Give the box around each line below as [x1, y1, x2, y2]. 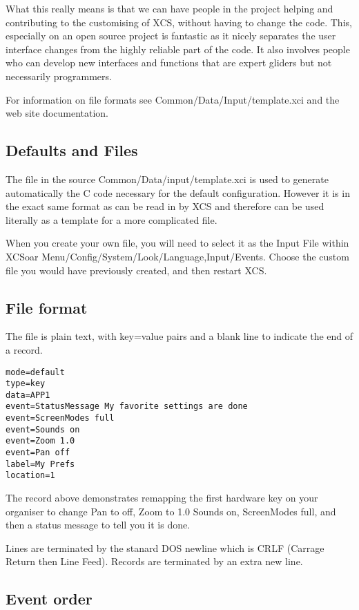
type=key [6, 379, 46, 389]
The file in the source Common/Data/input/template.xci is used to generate [6, 171, 329, 186]
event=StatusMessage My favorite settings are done [6, 401, 248, 412]
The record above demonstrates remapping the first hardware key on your [6, 490, 318, 505]
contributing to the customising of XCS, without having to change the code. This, [6, 15, 352, 29]
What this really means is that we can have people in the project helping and [6, 1, 333, 15]
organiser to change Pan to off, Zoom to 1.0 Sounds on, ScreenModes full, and [6, 504, 336, 518]
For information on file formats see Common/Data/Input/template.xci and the [6, 92, 340, 106]
